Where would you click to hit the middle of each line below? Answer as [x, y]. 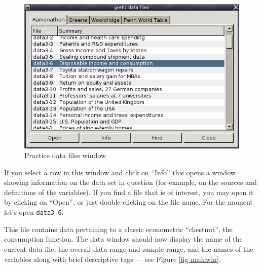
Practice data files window [65, 155]
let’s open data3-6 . [34, 212]
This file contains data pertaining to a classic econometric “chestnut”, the [118, 229]
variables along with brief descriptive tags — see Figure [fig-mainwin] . [113, 259]
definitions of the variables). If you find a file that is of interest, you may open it [129, 192]
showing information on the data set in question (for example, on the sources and [130, 182]
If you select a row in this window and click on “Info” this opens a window [120, 172]
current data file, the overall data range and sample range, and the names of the [129, 248]
